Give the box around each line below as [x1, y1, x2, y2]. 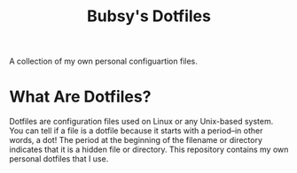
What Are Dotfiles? [9, 86, 152, 107]
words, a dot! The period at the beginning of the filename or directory [9, 135, 263, 146]
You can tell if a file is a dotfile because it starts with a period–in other [9, 125, 263, 136]
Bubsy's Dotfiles [87, 6, 211, 26]
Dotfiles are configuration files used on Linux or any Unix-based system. [9, 117, 274, 127]
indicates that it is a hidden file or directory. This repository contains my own [9, 144, 289, 155]
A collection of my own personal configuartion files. [9, 56, 198, 67]
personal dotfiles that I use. [9, 154, 109, 164]
